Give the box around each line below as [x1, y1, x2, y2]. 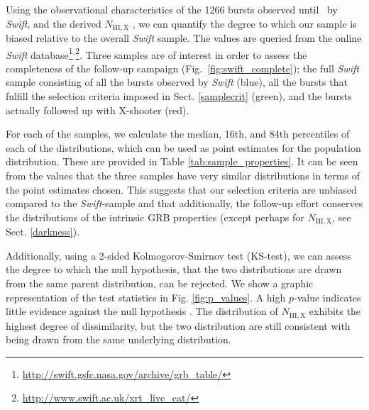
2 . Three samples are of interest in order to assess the [75, 45, 307, 62]
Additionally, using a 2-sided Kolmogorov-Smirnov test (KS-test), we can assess [6, 248, 351, 262]
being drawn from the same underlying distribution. [6, 332, 231, 347]
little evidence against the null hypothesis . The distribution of [6, 304, 278, 318]
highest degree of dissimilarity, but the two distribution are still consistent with [6, 318, 351, 333]
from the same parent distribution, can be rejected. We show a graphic [6, 276, 314, 291]
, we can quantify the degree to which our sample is [132, 16, 357, 31]
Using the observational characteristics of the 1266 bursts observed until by [6, 2, 338, 16]
